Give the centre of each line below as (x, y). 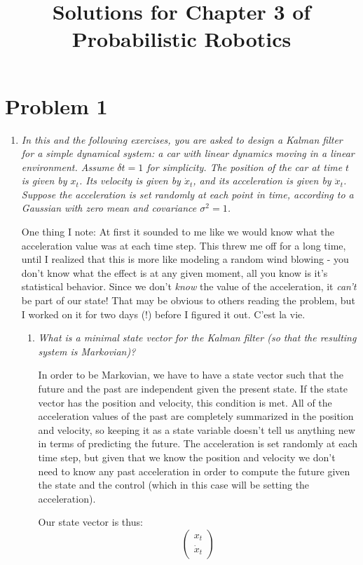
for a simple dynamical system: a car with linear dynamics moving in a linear (188, 153)
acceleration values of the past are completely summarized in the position (196, 416)
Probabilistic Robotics (181, 39)
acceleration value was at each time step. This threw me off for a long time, (184, 245)
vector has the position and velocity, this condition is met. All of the (185, 402)
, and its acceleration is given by (262, 181)
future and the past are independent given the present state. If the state (193, 388)
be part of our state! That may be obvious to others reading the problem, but (188, 300)
